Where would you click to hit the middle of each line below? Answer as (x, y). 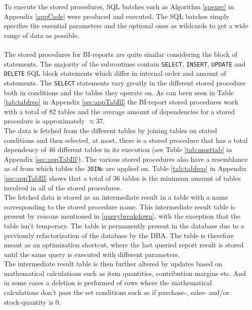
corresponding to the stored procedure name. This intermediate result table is (120, 206)
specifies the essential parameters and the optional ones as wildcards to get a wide (126, 26)
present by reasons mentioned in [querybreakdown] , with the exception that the (122, 216)
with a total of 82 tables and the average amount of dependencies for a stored (119, 111)
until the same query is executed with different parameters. (92, 254)
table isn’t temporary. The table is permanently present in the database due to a (124, 225)
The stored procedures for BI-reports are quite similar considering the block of (121, 54)
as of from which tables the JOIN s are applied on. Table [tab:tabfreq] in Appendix (126, 168)
